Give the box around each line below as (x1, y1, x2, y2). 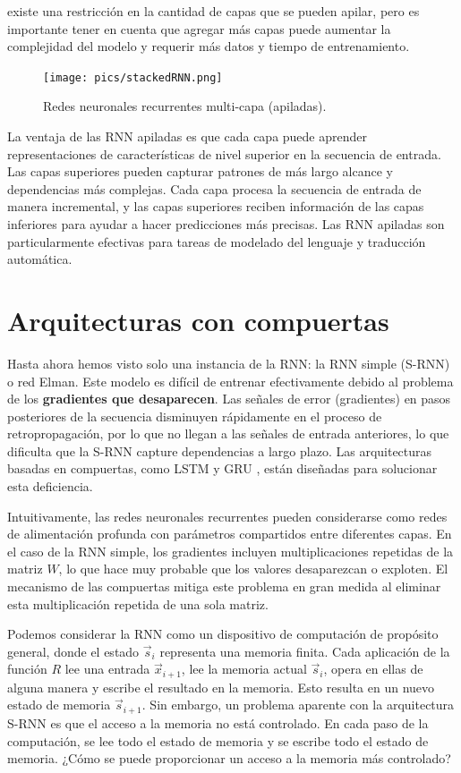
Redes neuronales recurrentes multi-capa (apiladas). (43, 97, 327, 115)
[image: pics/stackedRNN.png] (43, 71, 223, 84)
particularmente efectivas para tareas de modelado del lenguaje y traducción (7, 232, 426, 251)
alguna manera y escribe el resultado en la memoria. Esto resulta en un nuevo (7, 677, 435, 696)
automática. (7, 250, 73, 268)
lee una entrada (64, 659, 150, 678)
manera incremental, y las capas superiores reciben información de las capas (7, 197, 424, 216)
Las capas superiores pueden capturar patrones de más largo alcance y (7, 162, 393, 181)
